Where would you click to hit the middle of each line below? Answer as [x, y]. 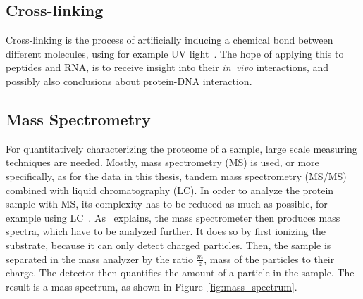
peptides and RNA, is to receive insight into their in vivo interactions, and [167, 67]
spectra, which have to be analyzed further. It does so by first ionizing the [166, 231]
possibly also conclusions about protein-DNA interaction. [129, 81]
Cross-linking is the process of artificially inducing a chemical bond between [170, 40]
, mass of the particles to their [269, 259]
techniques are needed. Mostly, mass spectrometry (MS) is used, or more [162, 162]
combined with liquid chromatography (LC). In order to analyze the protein [170, 190]
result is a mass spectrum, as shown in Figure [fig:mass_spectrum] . [152, 286]
